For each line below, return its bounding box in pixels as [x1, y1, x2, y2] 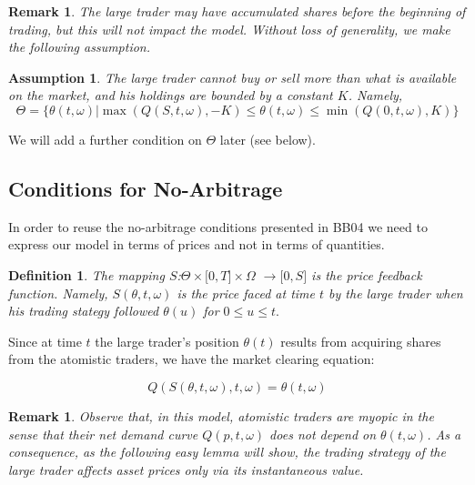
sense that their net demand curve [8, 424, 198, 443]
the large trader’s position [95, 331, 239, 350]
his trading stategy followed [8, 301, 159, 320]
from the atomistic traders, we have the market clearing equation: [8, 349, 375, 369]
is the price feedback [311, 265, 422, 284]
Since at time [8, 331, 82, 350]
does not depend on [269, 424, 377, 443]
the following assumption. [8, 37, 151, 56]
